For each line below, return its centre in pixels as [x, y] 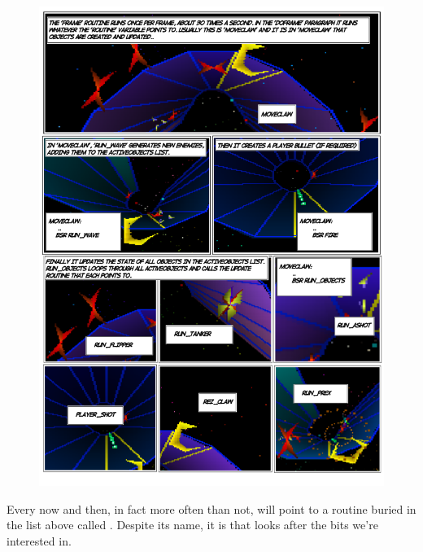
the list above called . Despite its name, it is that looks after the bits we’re [192, 525]
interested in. [39, 540]
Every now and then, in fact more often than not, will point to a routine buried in [211, 508]
